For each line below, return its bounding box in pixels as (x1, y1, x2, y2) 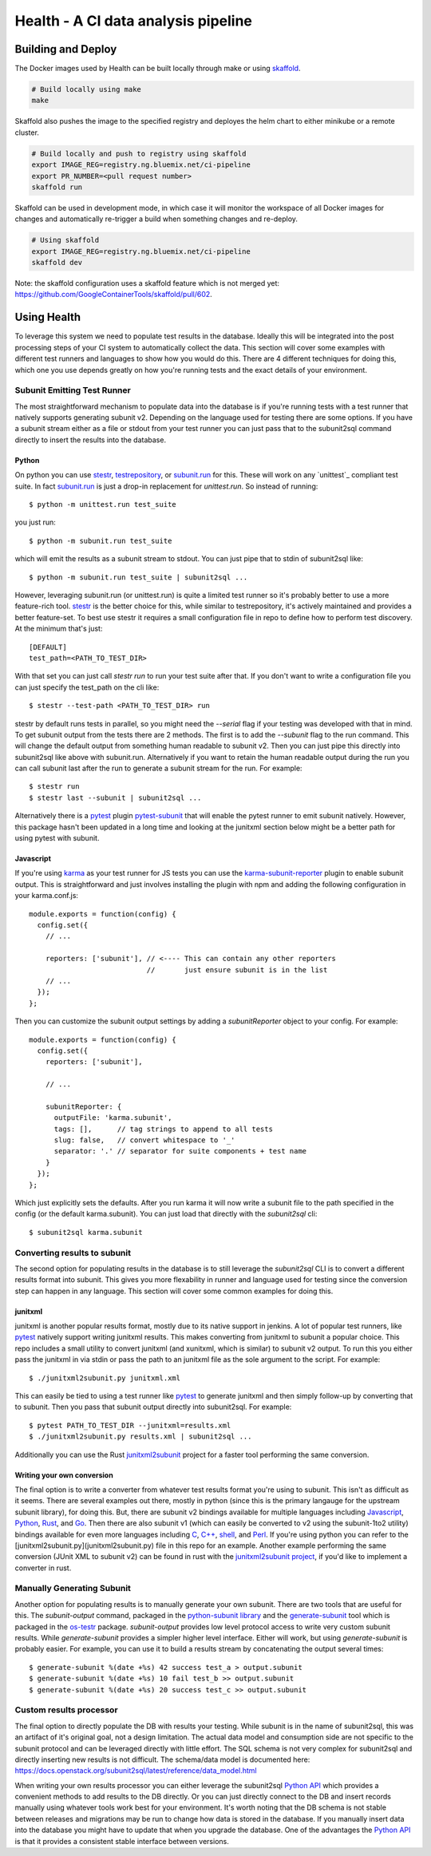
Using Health (14, 311, 81, 324)
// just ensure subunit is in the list (146, 965, 328, 974)
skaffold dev (31, 258, 83, 267)
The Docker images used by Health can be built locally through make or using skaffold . (14, 64, 301, 73)
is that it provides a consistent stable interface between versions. (14, 1836, 229, 1846)
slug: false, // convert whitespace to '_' (53, 1136, 235, 1145)
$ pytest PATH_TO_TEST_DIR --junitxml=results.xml (29, 1421, 231, 1430)
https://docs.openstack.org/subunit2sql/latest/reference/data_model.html (14, 1766, 257, 1775)
